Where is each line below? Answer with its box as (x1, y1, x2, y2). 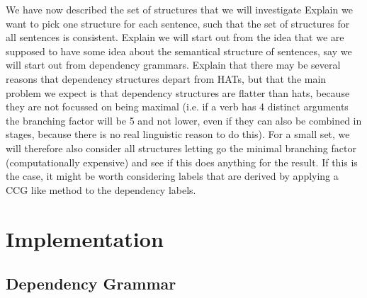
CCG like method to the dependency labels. (6, 182, 196, 197)
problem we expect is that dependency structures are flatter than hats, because (6, 85, 350, 100)
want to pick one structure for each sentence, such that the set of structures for (6, 16, 350, 30)
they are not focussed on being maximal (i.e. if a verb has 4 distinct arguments (6, 99, 349, 114)
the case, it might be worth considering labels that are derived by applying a (6, 168, 339, 183)
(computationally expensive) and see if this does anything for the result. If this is (6, 154, 358, 169)
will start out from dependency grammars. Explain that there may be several (6, 57, 341, 72)
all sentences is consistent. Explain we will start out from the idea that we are (6, 30, 344, 45)
